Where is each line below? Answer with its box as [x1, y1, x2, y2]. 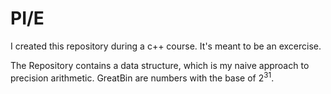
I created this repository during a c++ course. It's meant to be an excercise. [10, 40, 322, 52]
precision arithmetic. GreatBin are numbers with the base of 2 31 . [10, 70, 275, 84]
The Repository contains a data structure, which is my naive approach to [10, 59, 310, 71]
